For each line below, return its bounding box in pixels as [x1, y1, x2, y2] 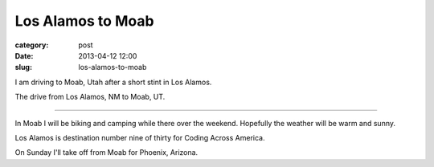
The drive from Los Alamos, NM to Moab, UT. [14, 92, 166, 102]
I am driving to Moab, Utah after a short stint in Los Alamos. [14, 77, 212, 87]
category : [14, 40, 49, 50]
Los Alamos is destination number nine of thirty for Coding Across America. [14, 132, 265, 142]
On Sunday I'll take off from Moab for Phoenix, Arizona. [14, 148, 199, 157]
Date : [14, 51, 34, 60]
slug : [14, 63, 32, 72]
